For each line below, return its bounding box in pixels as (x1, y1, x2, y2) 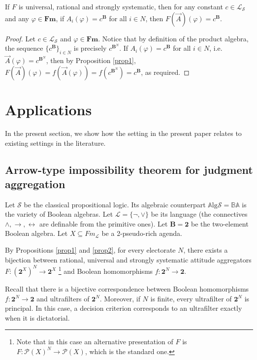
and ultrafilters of (36, 293, 90, 303)
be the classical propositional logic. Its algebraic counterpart (24, 199, 206, 209)
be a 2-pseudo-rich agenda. (101, 228, 182, 238)
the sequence (5, 43, 43, 53)
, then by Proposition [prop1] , (46, 55, 136, 65)
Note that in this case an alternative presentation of (16, 336, 173, 347)
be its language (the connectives (151, 209, 248, 219)
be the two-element (191, 218, 249, 229)
